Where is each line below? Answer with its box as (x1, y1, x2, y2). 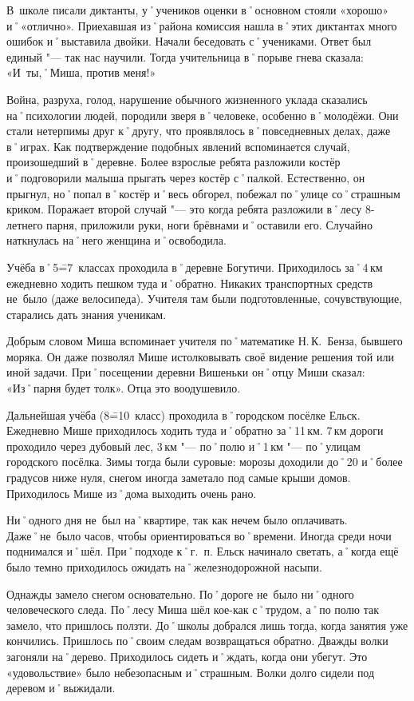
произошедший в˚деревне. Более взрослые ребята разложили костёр (6, 153, 341, 170)
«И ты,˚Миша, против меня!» (6, 64, 156, 81)
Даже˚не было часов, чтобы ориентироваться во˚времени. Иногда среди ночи (6, 527, 392, 544)
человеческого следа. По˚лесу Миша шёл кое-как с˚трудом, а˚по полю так (6, 601, 380, 618)
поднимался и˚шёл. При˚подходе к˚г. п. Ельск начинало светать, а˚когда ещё (6, 543, 399, 560)
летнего (6, 216, 43, 233)
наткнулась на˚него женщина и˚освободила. (6, 232, 227, 249)
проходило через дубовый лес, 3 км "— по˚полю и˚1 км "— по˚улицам (6, 437, 361, 454)
